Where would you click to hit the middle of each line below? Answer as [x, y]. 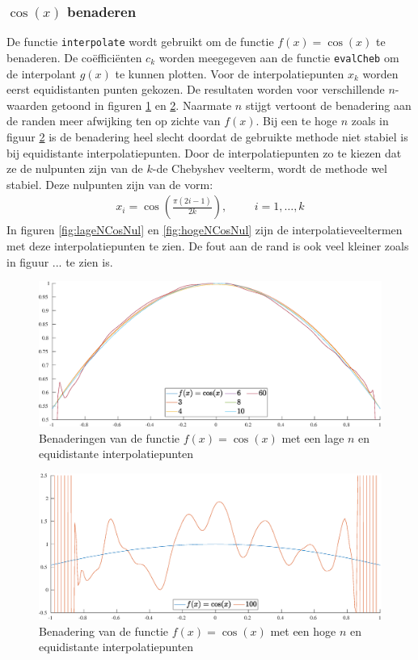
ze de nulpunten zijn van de [75, 168]
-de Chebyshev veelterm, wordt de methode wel [270, 168]
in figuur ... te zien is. [60, 261]
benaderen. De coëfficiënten [74, 57]
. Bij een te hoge [297, 121]
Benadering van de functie [104, 631]
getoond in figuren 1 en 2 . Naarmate [141, 105]
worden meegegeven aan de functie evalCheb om [279, 57]
